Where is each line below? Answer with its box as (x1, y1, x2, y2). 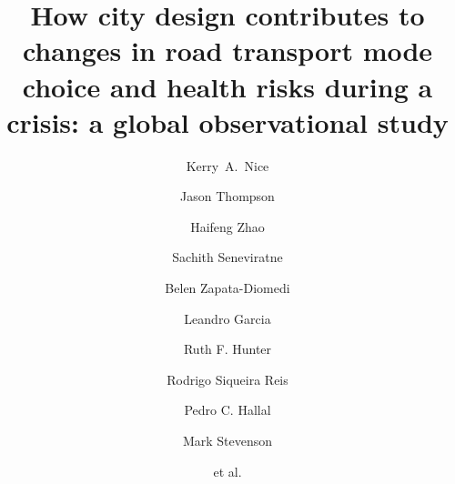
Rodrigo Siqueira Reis (167, 369, 288, 388)
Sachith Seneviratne (172, 247, 283, 267)
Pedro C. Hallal (184, 400, 271, 419)
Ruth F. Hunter (183, 339, 272, 358)
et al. (213, 461, 242, 480)
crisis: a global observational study (6, 103, 449, 140)
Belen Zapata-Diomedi (165, 278, 290, 297)
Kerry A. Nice (186, 156, 269, 175)
